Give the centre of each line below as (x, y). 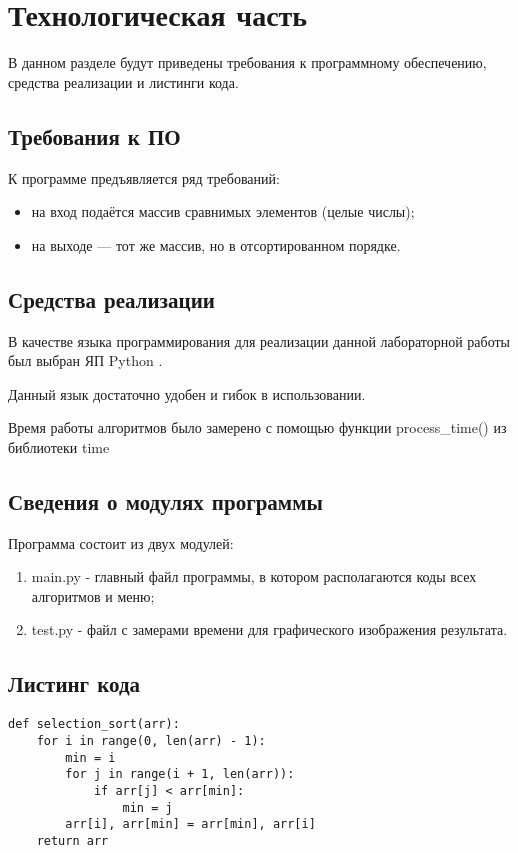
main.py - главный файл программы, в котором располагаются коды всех (254, 576)
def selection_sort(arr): (94, 724)
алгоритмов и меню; (93, 595)
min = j (147, 807)
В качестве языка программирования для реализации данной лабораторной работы (259, 340)
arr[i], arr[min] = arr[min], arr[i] (190, 824)
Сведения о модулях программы (165, 500)
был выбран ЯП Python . (85, 360)
